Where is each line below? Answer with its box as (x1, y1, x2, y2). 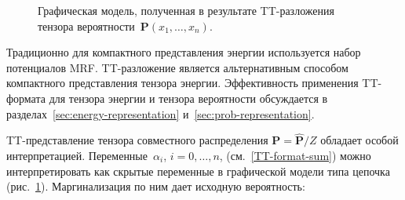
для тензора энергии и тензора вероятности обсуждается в (49, 89, 328, 106)
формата (6, 89, 46, 106)
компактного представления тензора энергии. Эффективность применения (6, 75, 359, 91)
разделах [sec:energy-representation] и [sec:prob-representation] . (6, 105, 315, 122)
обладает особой (320, 132, 399, 148)
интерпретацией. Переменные (6, 147, 148, 163)
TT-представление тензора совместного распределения (6, 132, 268, 148)
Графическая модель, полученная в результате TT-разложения (38, 2, 334, 18)
